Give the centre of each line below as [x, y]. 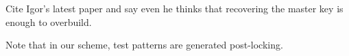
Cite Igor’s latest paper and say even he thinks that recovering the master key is [174, 8]
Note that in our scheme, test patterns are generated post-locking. [144, 45]
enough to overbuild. [49, 22]
